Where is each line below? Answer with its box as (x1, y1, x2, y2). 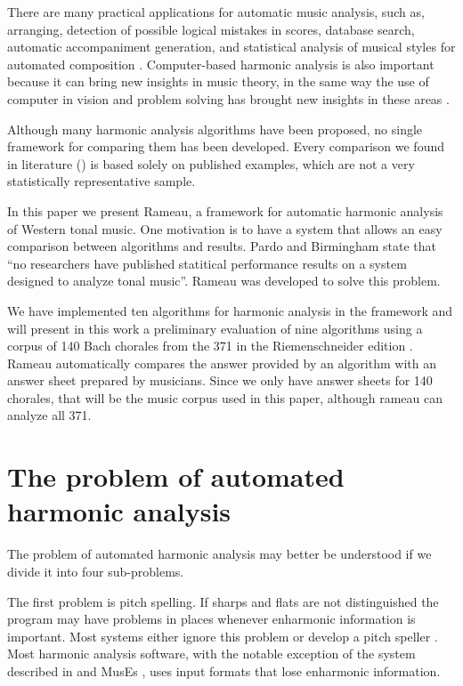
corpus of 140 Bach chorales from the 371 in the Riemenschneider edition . (7, 336, 413, 355)
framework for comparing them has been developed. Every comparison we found (7, 137, 444, 156)
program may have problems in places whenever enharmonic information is (7, 609, 416, 628)
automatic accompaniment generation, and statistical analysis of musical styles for (7, 37, 456, 56)
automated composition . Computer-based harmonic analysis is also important (7, 54, 435, 73)
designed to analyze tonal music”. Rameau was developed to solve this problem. (7, 271, 441, 290)
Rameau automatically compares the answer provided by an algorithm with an (7, 353, 436, 372)
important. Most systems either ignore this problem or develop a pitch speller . (7, 626, 438, 645)
